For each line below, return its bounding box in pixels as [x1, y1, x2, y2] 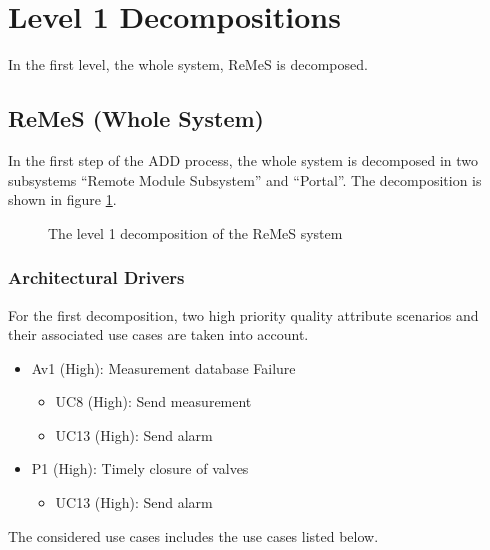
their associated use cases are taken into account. [8, 324, 309, 345]
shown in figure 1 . [8, 189, 117, 210]
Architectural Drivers [8, 265, 185, 290]
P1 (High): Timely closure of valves [31, 458, 249, 479]
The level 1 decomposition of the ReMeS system [48, 222, 343, 243]
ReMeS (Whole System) [8, 103, 264, 134]
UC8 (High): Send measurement [55, 391, 252, 412]
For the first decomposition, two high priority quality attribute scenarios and [8, 304, 479, 325]
